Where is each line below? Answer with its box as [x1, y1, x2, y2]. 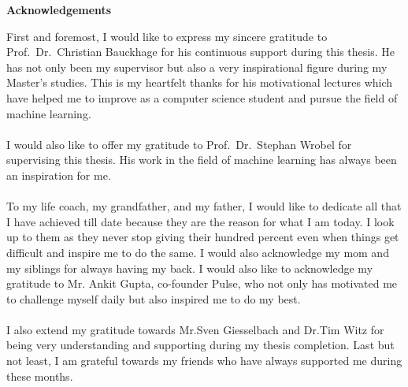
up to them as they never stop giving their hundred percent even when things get [6, 229, 399, 245]
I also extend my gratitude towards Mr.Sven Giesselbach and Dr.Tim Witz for [6, 321, 384, 337]
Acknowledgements [6, 2, 112, 17]
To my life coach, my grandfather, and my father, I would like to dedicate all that [6, 198, 402, 214]
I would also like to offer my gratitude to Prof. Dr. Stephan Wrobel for [6, 136, 352, 152]
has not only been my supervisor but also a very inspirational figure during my [6, 58, 388, 75]
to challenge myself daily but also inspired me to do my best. [6, 290, 301, 307]
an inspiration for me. [6, 166, 111, 183]
